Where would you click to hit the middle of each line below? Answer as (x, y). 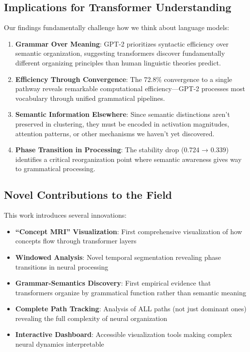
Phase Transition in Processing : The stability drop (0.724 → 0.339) (122, 150)
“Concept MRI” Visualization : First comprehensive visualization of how (129, 231)
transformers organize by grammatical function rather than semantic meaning (131, 292)
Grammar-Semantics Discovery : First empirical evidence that (113, 283)
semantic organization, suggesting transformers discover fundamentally (120, 53)
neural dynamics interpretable (60, 344)
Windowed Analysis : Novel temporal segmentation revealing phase (118, 257)
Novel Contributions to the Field (88, 195)
